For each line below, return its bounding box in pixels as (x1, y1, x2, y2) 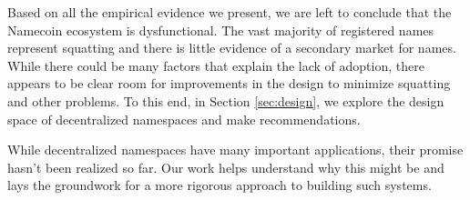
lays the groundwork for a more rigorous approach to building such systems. (7, 175, 432, 195)
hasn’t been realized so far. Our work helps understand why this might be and (7, 157, 444, 176)
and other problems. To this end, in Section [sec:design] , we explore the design (7, 91, 444, 110)
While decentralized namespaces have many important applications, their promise (7, 140, 464, 159)
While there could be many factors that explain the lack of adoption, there (7, 55, 424, 75)
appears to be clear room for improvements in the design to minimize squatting (7, 74, 451, 93)
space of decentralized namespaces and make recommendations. (7, 109, 361, 128)
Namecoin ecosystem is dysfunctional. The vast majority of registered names (7, 20, 434, 39)
